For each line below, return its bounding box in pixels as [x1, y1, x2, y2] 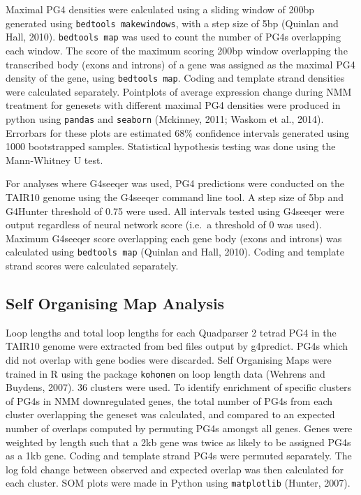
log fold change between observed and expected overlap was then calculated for [6, 461, 344, 476]
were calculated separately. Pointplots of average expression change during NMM [6, 84, 352, 98]
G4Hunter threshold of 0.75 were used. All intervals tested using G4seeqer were [6, 203, 345, 218]
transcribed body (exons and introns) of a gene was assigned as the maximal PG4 [6, 57, 355, 71]
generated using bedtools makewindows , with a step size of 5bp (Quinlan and [6, 15, 339, 30]
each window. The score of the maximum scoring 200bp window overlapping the [6, 43, 348, 57]
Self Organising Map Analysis [6, 292, 225, 313]
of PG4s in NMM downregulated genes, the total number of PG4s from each [6, 393, 332, 408]
